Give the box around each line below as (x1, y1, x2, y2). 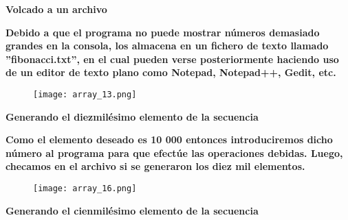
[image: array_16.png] (33, 184, 137, 193)
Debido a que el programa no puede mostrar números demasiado (6, 25, 320, 39)
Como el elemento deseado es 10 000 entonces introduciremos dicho (6, 132, 333, 147)
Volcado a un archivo (6, 2, 107, 16)
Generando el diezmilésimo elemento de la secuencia (6, 109, 259, 123)
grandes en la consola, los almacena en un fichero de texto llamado (6, 38, 329, 53)
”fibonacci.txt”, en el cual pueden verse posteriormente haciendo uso (6, 51, 339, 66)
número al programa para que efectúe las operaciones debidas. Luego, (6, 145, 343, 160)
